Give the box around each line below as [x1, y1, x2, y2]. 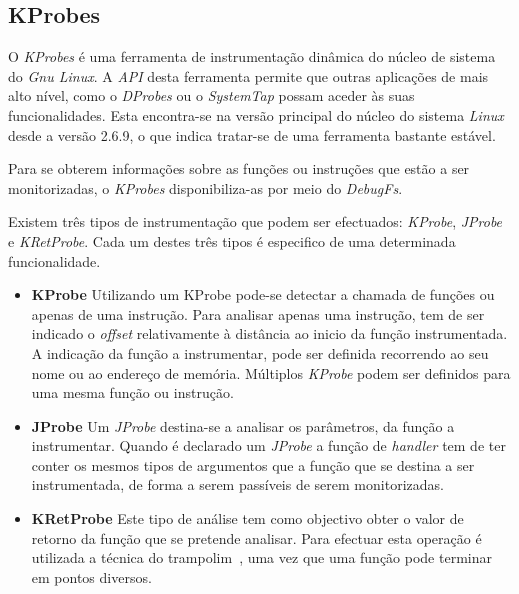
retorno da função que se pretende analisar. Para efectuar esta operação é [31, 527, 482, 548]
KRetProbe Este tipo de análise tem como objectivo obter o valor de [31, 508, 464, 529]
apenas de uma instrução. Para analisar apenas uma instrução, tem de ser [31, 303, 485, 324]
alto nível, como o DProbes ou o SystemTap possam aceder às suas [8, 85, 415, 106]
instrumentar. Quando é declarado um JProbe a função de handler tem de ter [31, 435, 506, 456]
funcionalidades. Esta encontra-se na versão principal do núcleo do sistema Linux [8, 104, 504, 125]
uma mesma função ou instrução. [31, 382, 234, 403]
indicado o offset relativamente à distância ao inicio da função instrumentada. [31, 323, 508, 344]
